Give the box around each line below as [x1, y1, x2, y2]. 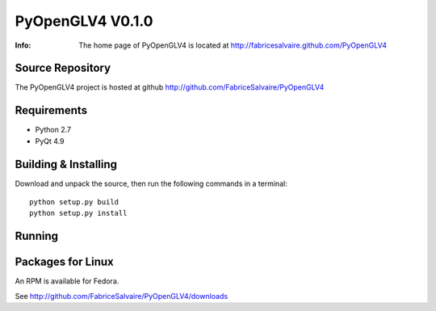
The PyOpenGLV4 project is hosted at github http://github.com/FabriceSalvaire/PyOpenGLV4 [15, 82, 325, 92]
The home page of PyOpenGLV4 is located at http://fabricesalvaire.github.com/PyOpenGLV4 [78, 40, 388, 50]
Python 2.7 [35, 125, 72, 135]
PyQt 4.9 [35, 136, 65, 145]
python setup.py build [29, 198, 119, 207]
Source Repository [15, 61, 111, 75]
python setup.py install [29, 208, 128, 218]
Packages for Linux [15, 255, 114, 269]
